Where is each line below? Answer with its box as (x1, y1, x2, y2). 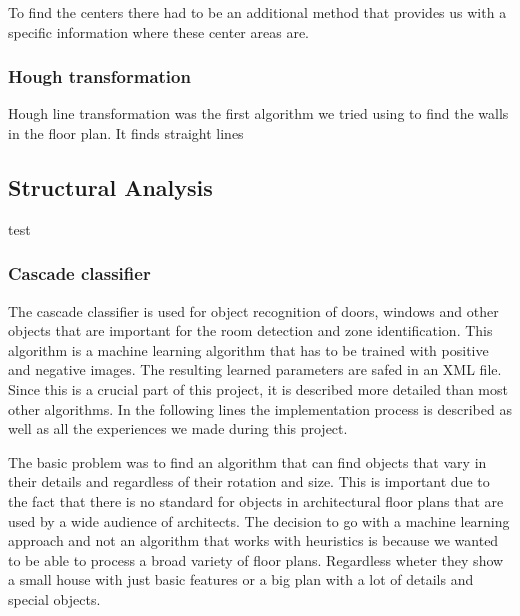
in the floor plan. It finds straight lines (8, 123, 244, 143)
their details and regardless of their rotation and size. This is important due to (8, 471, 490, 492)
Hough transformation (8, 64, 191, 89)
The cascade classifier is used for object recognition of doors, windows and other (8, 300, 499, 321)
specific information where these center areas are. (8, 21, 309, 42)
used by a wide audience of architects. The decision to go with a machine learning (8, 510, 510, 531)
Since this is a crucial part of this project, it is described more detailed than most (8, 378, 508, 399)
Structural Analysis (8, 171, 213, 202)
